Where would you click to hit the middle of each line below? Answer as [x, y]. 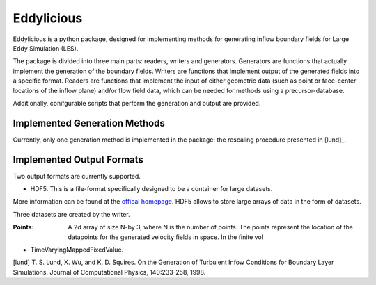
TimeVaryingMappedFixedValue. [77, 250]
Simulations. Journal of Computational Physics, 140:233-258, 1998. [109, 272]
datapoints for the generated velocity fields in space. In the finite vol [166, 237]
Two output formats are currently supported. [77, 176]
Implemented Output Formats [78, 160]
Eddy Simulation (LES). [46, 48]
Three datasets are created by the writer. [71, 214]
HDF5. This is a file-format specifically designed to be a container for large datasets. [151, 189]
